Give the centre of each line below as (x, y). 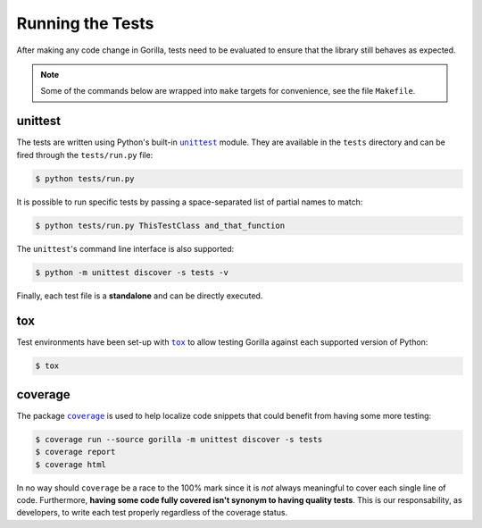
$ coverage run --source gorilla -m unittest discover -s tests (179, 439)
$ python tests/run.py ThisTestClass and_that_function (160, 225)
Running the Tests (85, 23)
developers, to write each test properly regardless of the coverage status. (152, 513)
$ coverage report (75, 452)
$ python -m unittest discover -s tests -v (132, 272)
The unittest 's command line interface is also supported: (125, 248)
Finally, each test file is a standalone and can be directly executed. (140, 296)
